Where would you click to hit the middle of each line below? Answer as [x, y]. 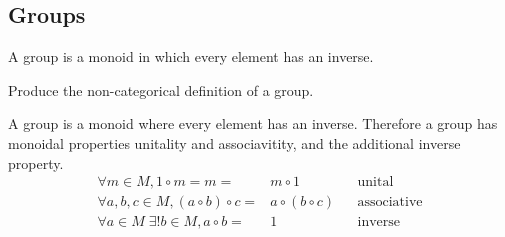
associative [390, 202]
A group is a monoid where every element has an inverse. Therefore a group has [253, 123]
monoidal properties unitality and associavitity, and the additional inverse [234, 142]
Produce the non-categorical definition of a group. [161, 89]
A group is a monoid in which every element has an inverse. [191, 56]
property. [36, 162]
